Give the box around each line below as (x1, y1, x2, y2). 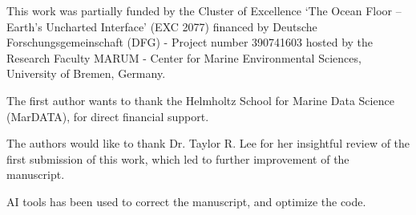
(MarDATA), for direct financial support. (6, 107, 209, 124)
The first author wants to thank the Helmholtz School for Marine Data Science (6, 91, 394, 108)
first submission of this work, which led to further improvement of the (6, 150, 349, 167)
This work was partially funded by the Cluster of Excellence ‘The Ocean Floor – (6, 2, 402, 18)
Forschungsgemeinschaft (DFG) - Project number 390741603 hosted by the (6, 34, 374, 51)
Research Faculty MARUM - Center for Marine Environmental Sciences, (6, 49, 361, 66)
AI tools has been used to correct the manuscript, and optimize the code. (6, 193, 366, 209)
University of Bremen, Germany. (6, 65, 166, 82)
